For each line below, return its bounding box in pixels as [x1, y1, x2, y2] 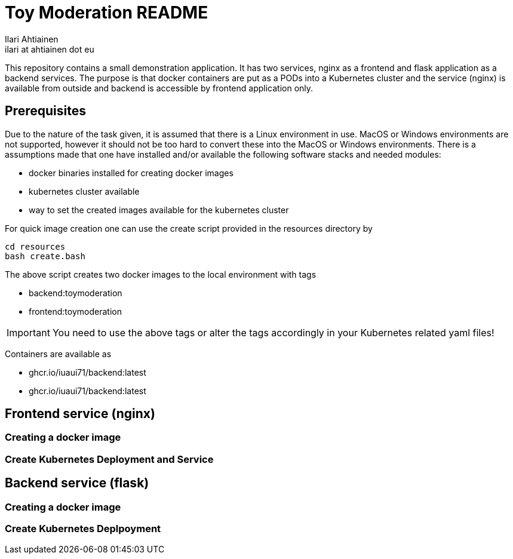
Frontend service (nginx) [5, 406, 155, 422]
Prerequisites [5, 103, 86, 119]
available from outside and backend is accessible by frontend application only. [5, 82, 314, 93]
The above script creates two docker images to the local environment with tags [5, 269, 317, 279]
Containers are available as [5, 348, 112, 359]
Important [7, 326, 50, 339]
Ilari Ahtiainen [5, 33, 59, 44]
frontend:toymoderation [29, 306, 122, 317]
